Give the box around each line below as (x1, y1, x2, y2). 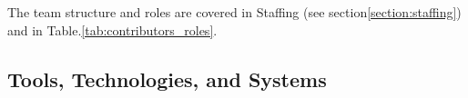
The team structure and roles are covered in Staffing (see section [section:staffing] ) (7, 3, 462, 21)
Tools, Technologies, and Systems (7, 64, 327, 93)
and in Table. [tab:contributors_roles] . (7, 20, 218, 39)
